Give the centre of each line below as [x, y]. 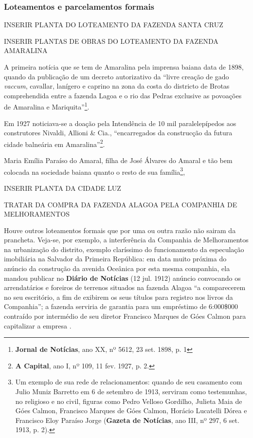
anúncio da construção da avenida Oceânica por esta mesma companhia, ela [117, 268]
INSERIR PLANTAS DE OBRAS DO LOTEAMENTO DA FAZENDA [111, 41]
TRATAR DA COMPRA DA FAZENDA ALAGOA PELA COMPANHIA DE [121, 204]
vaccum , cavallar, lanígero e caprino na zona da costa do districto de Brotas [117, 86]
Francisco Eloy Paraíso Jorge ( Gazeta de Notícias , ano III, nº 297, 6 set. [127, 420]
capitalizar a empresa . [38, 325]
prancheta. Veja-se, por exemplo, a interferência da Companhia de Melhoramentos [126, 240]
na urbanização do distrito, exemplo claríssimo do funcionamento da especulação [124, 249]
